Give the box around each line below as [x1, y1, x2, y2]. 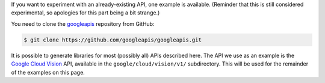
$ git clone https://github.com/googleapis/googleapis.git [23, 36, 202, 43]
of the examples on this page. [11, 69, 85, 76]
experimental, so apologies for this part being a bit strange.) [11, 9, 160, 16]
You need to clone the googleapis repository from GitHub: [11, 20, 155, 27]
